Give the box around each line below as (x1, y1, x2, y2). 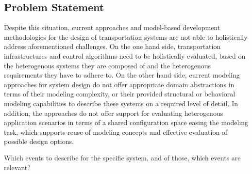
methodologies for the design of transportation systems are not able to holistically (4, 32, 248, 42)
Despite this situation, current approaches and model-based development (4, 22, 220, 32)
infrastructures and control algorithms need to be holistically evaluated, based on (4, 50, 246, 61)
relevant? (4, 162, 31, 172)
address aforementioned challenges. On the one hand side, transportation (4, 41, 221, 51)
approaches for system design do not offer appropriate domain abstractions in (4, 79, 235, 89)
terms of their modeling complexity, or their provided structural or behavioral (4, 89, 235, 99)
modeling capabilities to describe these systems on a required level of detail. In (4, 98, 238, 108)
